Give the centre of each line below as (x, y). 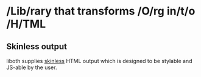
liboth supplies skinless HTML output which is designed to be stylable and (99, 61)
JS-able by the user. (32, 67)
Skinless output (37, 46)
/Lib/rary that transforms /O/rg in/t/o (101, 11)
